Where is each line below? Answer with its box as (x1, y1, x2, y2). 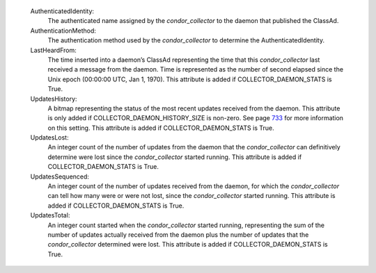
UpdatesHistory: (30, 94, 77, 103)
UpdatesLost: (30, 133, 69, 142)
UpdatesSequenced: (30, 172, 90, 181)
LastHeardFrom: (30, 46, 77, 54)
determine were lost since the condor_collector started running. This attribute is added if (47, 153, 302, 161)
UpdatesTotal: (30, 211, 70, 220)
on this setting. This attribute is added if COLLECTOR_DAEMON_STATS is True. (47, 124, 274, 132)
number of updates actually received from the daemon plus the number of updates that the (47, 230, 309, 239)
